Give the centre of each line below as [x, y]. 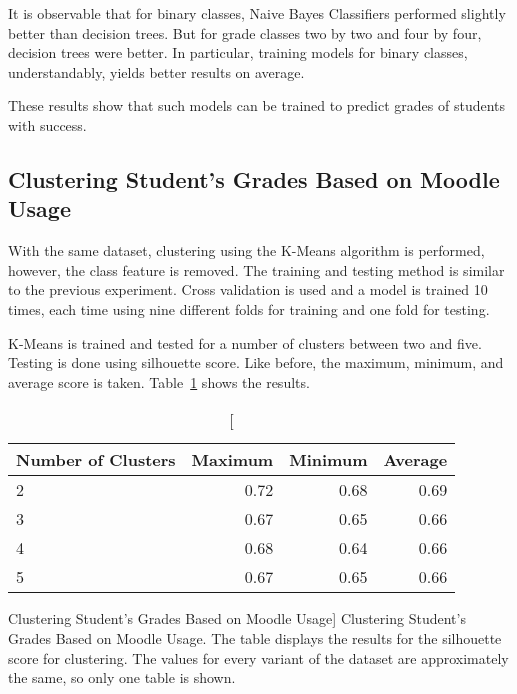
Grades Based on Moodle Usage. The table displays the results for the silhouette [255, 637]
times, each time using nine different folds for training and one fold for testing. [249, 308]
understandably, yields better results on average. [156, 71]
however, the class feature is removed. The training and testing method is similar [256, 269]
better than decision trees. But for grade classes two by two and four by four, [245, 32]
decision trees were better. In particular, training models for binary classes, [238, 52]
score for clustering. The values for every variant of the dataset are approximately [258, 657]
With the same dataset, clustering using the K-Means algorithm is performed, [246, 250]
